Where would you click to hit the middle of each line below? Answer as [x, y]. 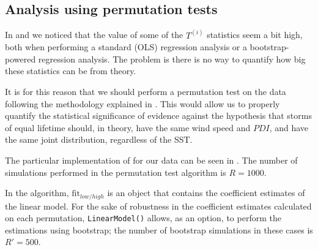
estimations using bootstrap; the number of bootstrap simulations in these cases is [159, 229]
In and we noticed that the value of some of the [94, 35]
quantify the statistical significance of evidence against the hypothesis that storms [158, 116]
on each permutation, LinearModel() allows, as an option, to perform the [143, 218]
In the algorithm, [37, 193]
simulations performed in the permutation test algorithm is [116, 172]
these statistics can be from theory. [71, 71]
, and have [289, 127]
